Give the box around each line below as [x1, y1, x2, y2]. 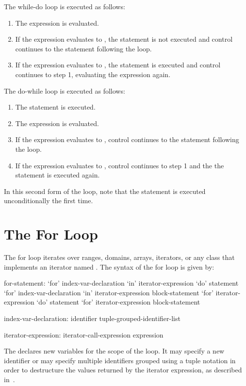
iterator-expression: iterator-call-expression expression [4, 329, 164, 339]
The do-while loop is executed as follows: [4, 85, 125, 96]
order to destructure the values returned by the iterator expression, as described [4, 365, 242, 375]
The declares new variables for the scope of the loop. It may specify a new [4, 346, 225, 356]
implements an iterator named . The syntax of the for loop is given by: [4, 261, 214, 272]
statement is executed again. [15, 170, 100, 180]
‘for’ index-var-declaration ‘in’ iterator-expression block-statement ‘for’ [4, 287, 213, 297]
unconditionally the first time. [4, 195, 93, 206]
